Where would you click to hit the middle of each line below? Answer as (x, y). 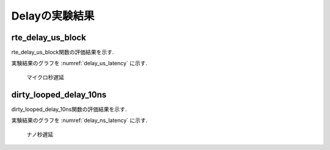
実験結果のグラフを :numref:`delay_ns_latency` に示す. (79, 120)
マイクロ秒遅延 (45, 77)
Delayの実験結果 (53, 16)
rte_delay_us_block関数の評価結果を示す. (63, 52)
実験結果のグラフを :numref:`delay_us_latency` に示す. (79, 63)
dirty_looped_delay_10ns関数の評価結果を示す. (69, 109)
